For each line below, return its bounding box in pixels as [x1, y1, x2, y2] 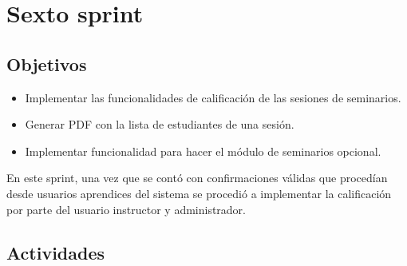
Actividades [6, 240, 105, 264]
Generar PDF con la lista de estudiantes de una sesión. [25, 116, 294, 133]
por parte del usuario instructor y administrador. [6, 200, 247, 217]
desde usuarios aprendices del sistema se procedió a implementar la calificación [6, 185, 392, 201]
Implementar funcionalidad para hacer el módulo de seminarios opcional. [25, 142, 381, 159]
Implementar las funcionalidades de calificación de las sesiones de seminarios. [25, 89, 401, 105]
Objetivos [6, 51, 87, 76]
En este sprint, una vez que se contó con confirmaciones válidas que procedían [6, 169, 388, 186]
